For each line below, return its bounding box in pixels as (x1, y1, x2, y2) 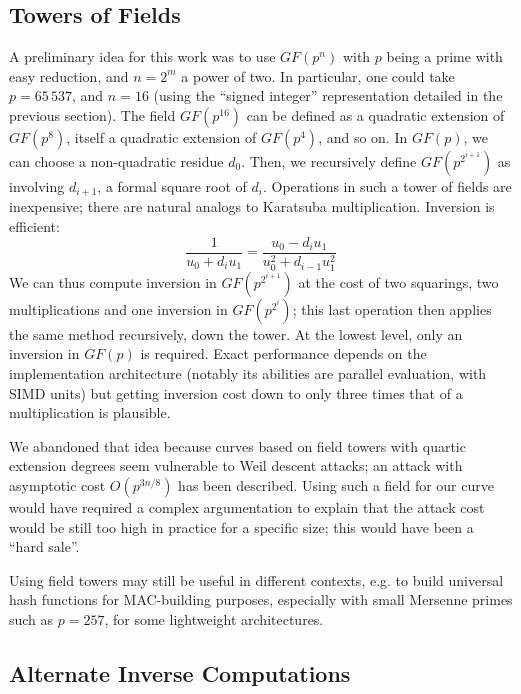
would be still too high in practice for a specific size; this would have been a (9, 516, 474, 537)
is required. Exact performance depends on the (140, 343, 427, 364)
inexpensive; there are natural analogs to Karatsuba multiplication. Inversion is (9, 196, 495, 217)
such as (9, 608, 54, 629)
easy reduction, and (9, 65, 129, 86)
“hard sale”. (9, 536, 80, 557)
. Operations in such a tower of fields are (262, 175, 512, 196)
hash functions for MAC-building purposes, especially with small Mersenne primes (9, 589, 513, 610)
